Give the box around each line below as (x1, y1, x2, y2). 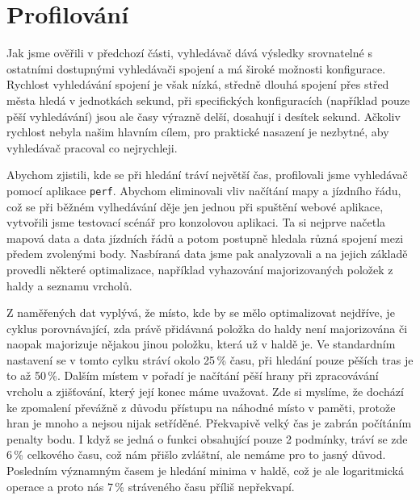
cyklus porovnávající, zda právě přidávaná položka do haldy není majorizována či (6, 319, 408, 336)
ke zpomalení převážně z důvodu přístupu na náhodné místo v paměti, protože (6, 398, 396, 415)
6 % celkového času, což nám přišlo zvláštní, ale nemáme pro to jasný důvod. (6, 446, 386, 463)
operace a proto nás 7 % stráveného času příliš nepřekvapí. (6, 477, 295, 494)
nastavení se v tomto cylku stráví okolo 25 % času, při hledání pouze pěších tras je (6, 351, 414, 368)
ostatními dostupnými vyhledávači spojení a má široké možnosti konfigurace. (6, 60, 386, 77)
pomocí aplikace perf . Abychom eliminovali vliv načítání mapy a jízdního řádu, (6, 181, 401, 198)
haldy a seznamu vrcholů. (6, 277, 132, 294)
